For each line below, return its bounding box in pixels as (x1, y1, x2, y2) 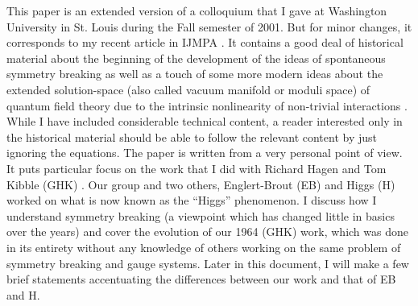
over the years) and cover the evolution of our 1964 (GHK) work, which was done (6, 223, 408, 240)
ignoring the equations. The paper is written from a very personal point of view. (6, 144, 403, 161)
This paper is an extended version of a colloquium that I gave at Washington (6, 2, 387, 19)
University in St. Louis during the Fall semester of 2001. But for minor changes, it (6, 18, 412, 35)
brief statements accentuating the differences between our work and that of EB (6, 271, 396, 287)
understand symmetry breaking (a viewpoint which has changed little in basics (6, 207, 395, 224)
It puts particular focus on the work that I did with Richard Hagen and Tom (6, 159, 387, 176)
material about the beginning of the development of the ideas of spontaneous (6, 49, 386, 66)
